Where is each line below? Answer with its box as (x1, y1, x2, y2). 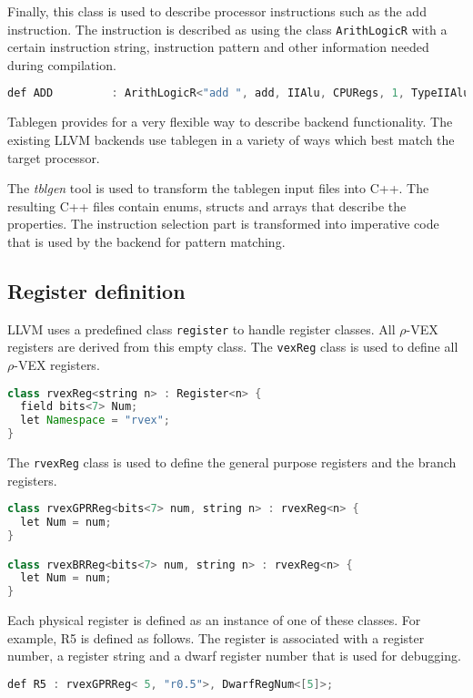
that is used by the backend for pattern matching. (7, 231, 286, 251)
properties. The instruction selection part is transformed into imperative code (7, 214, 439, 233)
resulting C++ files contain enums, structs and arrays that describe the (7, 196, 407, 215)
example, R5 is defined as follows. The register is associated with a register (7, 628, 425, 647)
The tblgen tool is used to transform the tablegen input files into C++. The (7, 179, 429, 198)
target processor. (7, 148, 100, 167)
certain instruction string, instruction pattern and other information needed (7, 37, 429, 56)
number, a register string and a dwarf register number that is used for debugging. (7, 646, 461, 665)
